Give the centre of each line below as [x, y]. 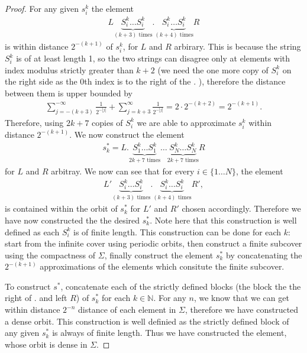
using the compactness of [50, 255]
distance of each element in [127, 310]
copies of [107, 122]
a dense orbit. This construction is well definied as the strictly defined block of [147, 321]
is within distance [37, 46]
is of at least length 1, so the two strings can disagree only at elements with [153, 58]
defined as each [32, 231]
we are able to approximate [186, 122]
